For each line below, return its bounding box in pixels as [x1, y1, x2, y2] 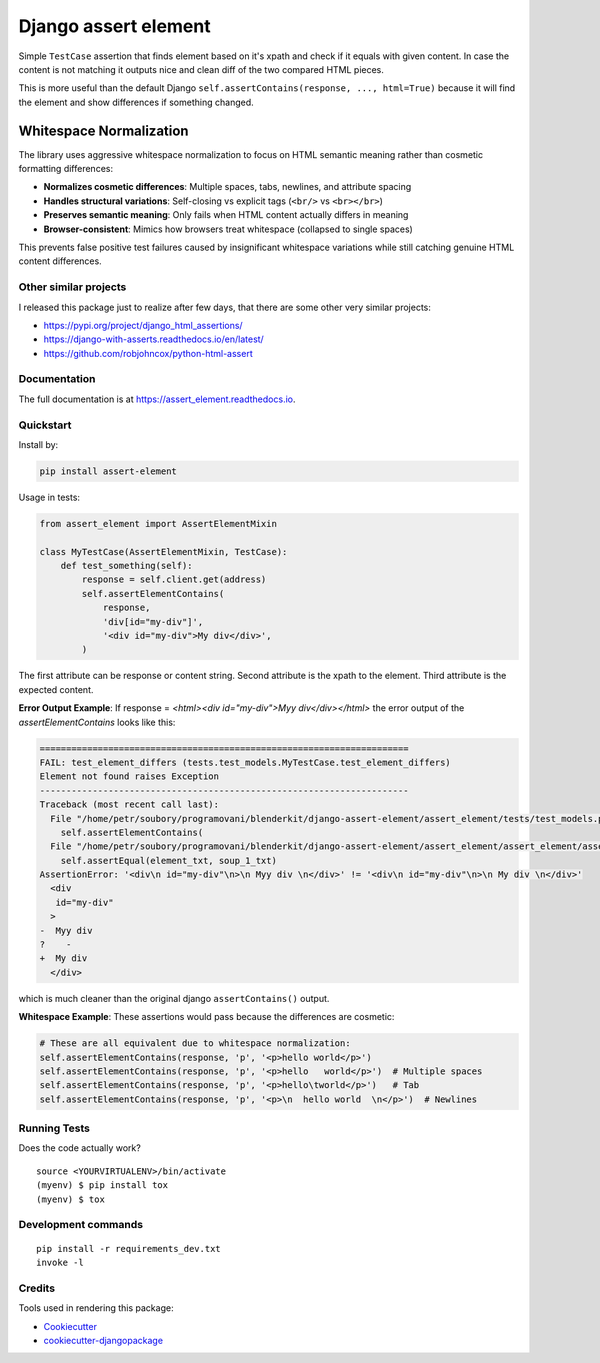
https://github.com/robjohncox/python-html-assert [43, 347, 254, 359]
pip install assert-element [39, 465, 177, 477]
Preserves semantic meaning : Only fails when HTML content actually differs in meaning [43, 209, 409, 221]
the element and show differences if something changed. [18, 96, 254, 108]
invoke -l [36, 1256, 84, 1268]
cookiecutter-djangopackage [43, 1334, 164, 1346]
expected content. [18, 683, 94, 695]
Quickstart [18, 418, 72, 432]
